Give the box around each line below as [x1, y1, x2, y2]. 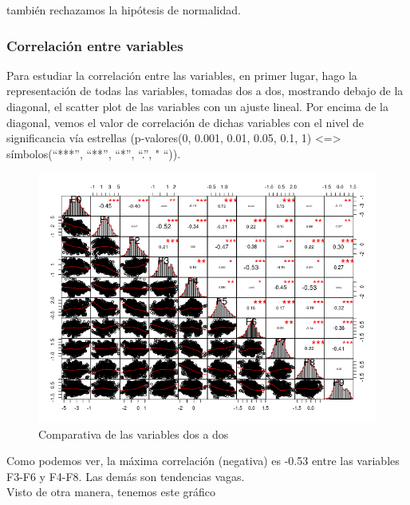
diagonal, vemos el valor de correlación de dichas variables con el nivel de [6, 113, 364, 130]
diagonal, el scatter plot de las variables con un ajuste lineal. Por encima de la [6, 98, 388, 114]
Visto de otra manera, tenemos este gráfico [6, 483, 216, 500]
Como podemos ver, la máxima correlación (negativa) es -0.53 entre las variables [6, 452, 400, 469]
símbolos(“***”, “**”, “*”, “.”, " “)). [6, 145, 181, 161]
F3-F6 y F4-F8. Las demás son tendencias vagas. [6, 467, 245, 484]
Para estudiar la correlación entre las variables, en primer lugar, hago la [6, 66, 357, 83]
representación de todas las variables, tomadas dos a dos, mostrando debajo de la [6, 82, 404, 99]
